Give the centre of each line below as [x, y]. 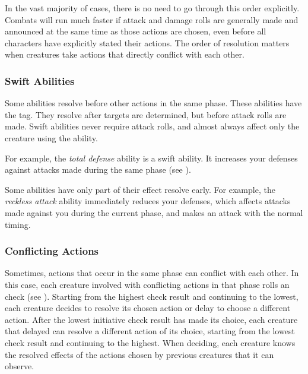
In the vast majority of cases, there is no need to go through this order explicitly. [152, 8]
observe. [20, 366]
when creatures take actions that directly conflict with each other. [125, 54]
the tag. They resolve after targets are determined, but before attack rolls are [146, 114]
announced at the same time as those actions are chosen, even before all [136, 31]
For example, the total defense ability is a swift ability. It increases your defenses [151, 158]
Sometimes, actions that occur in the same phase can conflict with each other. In [152, 273]
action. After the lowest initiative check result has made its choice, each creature [151, 319]
